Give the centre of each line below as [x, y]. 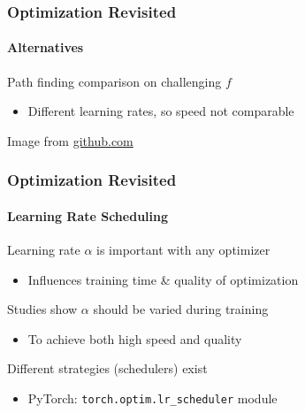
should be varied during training [181, 309]
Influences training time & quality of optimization [163, 279]
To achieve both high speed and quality [135, 338]
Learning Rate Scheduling [88, 215]
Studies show [42, 309]
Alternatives [46, 47]
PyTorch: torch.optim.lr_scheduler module [152, 398]
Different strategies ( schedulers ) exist [107, 368]
